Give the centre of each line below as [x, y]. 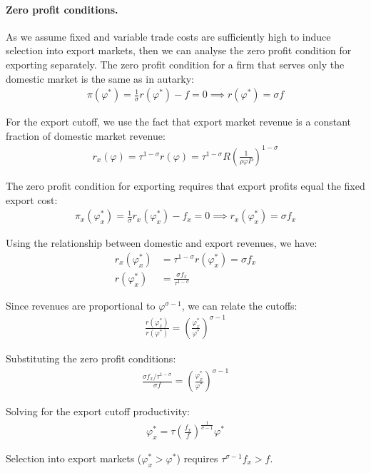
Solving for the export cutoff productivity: [98, 411]
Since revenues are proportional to [81, 305]
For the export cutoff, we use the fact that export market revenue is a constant [178, 122]
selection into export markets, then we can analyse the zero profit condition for [179, 50]
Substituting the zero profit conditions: [91, 358]
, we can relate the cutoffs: [239, 305]
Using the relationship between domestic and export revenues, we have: [162, 243]
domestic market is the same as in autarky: [100, 78]
